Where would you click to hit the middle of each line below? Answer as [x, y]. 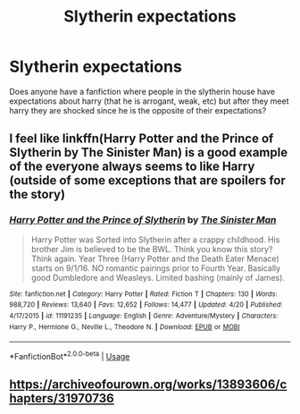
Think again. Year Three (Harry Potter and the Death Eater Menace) [155, 258]
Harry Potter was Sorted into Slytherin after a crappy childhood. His [155, 240]
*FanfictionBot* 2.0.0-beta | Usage [70, 355]
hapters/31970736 [62, 398]
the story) [37, 194]
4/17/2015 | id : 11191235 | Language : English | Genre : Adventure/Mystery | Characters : [144, 316]
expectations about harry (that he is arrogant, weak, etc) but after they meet [149, 101]
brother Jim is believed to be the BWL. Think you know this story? [152, 249]
